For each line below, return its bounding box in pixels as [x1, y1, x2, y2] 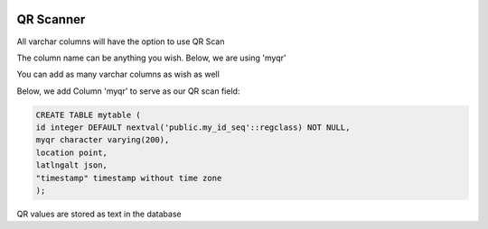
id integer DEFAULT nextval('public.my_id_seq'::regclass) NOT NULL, [35, 123, 351, 133]
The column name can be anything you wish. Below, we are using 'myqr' [16, 52, 286, 63]
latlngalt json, [35, 160, 108, 170]
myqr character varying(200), [35, 135, 170, 145]
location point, [35, 147, 108, 158]
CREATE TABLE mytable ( [35, 109, 142, 120]
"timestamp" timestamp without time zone [35, 172, 222, 183]
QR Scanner [16, 12, 86, 27]
